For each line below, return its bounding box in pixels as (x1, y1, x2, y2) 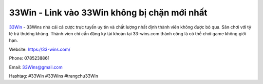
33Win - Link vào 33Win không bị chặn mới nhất (9, 7, 207, 18)
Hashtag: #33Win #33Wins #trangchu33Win (9, 73, 98, 79)
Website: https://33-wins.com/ (9, 46, 71, 52)
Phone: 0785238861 (9, 56, 50, 61)
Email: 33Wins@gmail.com (9, 64, 63, 70)
